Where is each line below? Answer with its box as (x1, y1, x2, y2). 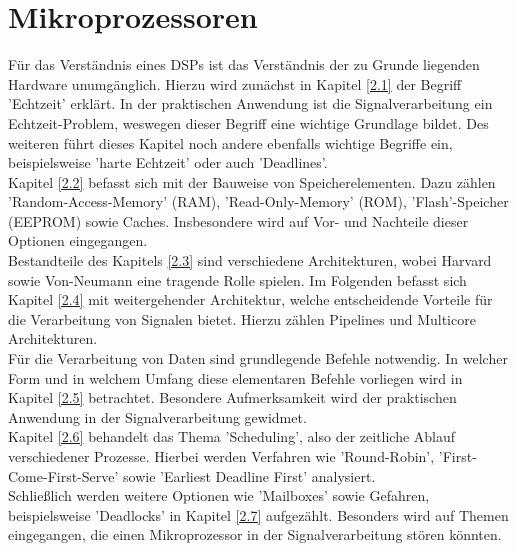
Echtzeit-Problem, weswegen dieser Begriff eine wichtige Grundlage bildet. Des (8, 112, 489, 133)
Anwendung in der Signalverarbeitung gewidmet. (8, 406, 307, 427)
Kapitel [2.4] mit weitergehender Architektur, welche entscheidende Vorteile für (8, 289, 493, 310)
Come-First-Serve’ (8, 465, 119, 486)
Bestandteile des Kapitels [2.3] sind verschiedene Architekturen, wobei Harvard (8, 250, 492, 271)
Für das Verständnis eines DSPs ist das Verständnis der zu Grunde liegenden (8, 54, 480, 75)
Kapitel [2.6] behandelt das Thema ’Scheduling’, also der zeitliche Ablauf (8, 426, 456, 447)
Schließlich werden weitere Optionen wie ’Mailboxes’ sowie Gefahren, (8, 485, 430, 506)
